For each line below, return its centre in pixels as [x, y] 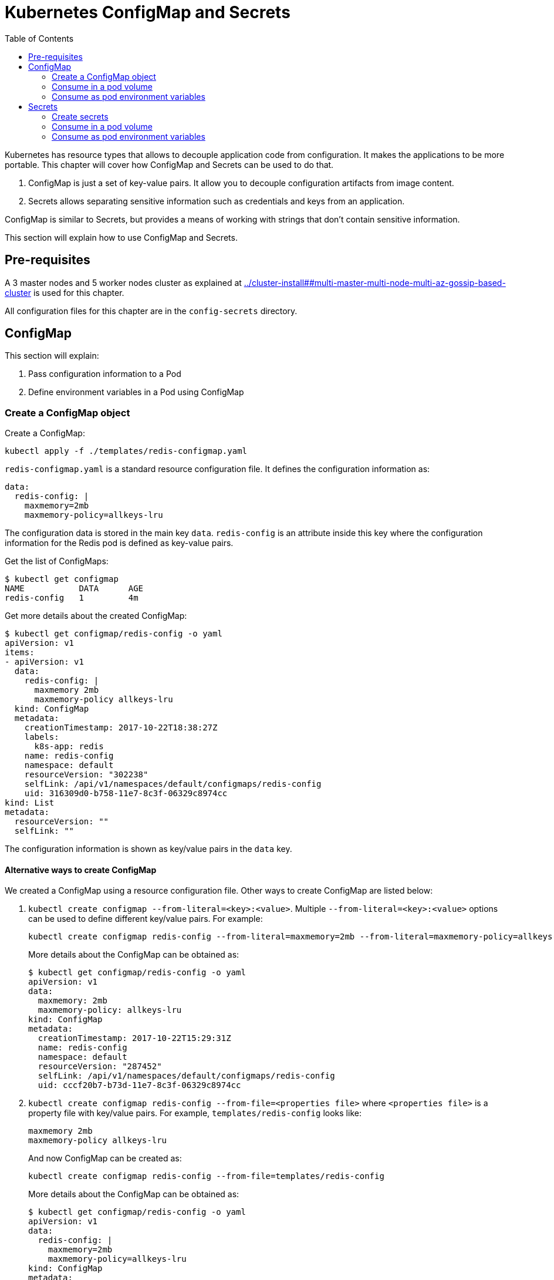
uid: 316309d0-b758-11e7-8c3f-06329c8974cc [126, 794]
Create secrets [80, 116]
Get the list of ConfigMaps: [57, 561]
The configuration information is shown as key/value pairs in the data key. [148, 849]
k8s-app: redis [69, 747]
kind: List [30, 803]
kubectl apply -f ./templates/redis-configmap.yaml [126, 451]
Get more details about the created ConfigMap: [96, 616]
